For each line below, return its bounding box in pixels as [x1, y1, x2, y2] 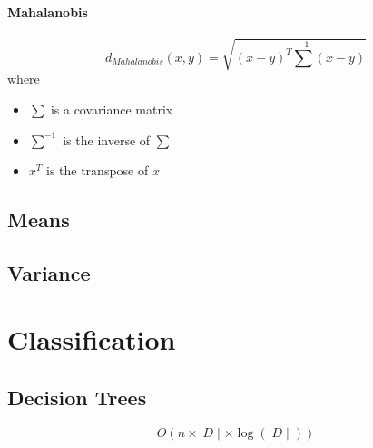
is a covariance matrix [50, 99, 173, 118]
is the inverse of [63, 130, 151, 149]
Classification [7, 321, 176, 358]
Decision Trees [7, 383, 147, 412]
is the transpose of [45, 161, 149, 180]
